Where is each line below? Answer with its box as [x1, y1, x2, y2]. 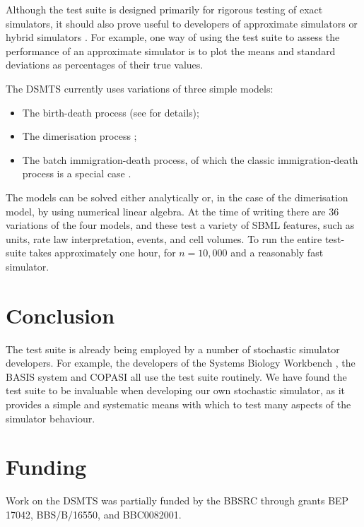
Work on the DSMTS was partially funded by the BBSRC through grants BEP [6, 493, 349, 508]
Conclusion [6, 300, 115, 329]
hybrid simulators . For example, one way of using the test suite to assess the [6, 30, 340, 45]
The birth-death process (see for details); [22, 105, 199, 119]
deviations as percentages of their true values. [6, 57, 204, 72]
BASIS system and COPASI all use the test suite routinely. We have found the [6, 369, 347, 384]
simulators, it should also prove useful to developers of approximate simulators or [6, 16, 358, 30]
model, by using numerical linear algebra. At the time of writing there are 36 [6, 203, 339, 218]
